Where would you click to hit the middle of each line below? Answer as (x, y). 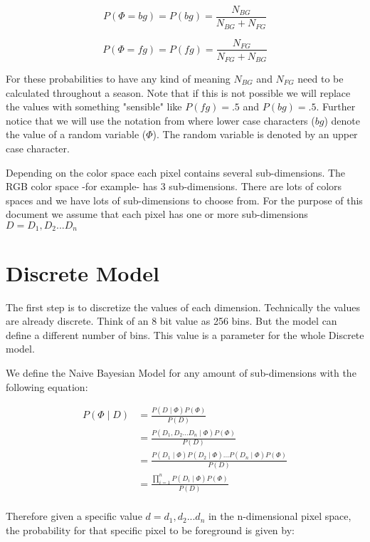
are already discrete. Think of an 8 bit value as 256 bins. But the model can (171, 321)
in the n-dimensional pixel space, (280, 516)
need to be (321, 79)
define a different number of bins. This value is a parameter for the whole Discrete (185, 334)
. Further (336, 106)
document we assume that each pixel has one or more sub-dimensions (157, 214)
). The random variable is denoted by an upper (255, 134)
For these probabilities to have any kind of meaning (118, 79)
